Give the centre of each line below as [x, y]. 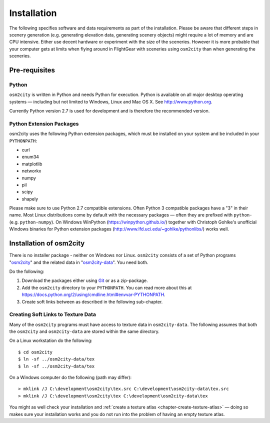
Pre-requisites [32, 70]
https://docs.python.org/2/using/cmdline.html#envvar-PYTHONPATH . [94, 294]
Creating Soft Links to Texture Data [52, 314]
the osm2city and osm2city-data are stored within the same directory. [84, 331]
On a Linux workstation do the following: [51, 340]
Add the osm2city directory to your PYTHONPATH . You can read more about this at [107, 287]
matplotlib [32, 164]
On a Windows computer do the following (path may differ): [70, 377]
